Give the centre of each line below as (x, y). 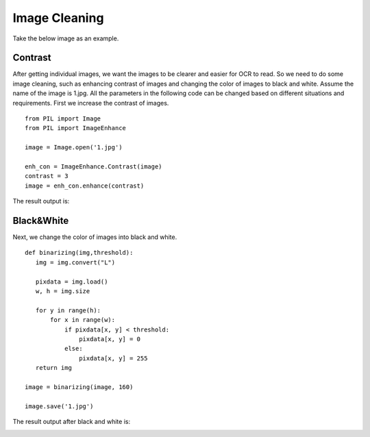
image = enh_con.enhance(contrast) (85, 186)
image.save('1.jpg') (59, 406)
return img (53, 368)
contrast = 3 (47, 176)
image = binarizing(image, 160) (79, 387)
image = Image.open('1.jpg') (74, 148)
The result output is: (41, 201)
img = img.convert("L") (75, 262)
